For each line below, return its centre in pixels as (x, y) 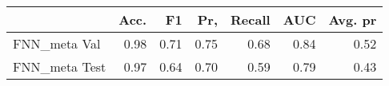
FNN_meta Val (57, 43)
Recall (251, 20)
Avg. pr (353, 20)
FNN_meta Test (60, 66)
